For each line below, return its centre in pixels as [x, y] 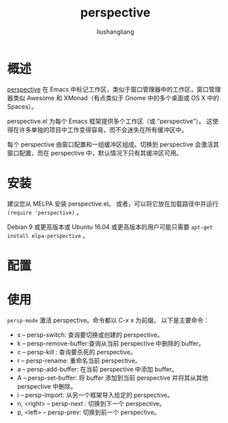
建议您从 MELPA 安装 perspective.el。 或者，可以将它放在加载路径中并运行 [113, 204]
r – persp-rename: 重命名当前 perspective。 [79, 360]
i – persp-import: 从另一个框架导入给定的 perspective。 [95, 395]
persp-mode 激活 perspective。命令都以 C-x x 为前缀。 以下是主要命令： [108, 320]
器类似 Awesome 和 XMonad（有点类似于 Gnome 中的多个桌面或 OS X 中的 [113, 98]
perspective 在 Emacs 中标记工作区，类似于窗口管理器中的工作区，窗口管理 [114, 89]
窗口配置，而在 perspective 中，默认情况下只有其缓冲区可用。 [95, 153]
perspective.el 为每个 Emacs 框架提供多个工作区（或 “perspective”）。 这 [110, 121]
